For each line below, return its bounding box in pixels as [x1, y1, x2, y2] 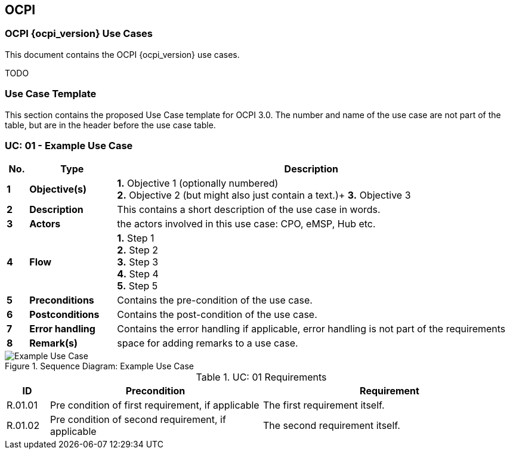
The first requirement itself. [262, 399, 385, 412]
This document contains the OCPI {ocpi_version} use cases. [5, 49, 240, 60]
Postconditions [29, 308, 100, 321]
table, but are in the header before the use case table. [5, 119, 216, 130]
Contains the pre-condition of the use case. [117, 294, 313, 307]
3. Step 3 [117, 256, 159, 268]
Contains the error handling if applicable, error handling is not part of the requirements [117, 323, 506, 335]
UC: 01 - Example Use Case [5, 139, 133, 152]
